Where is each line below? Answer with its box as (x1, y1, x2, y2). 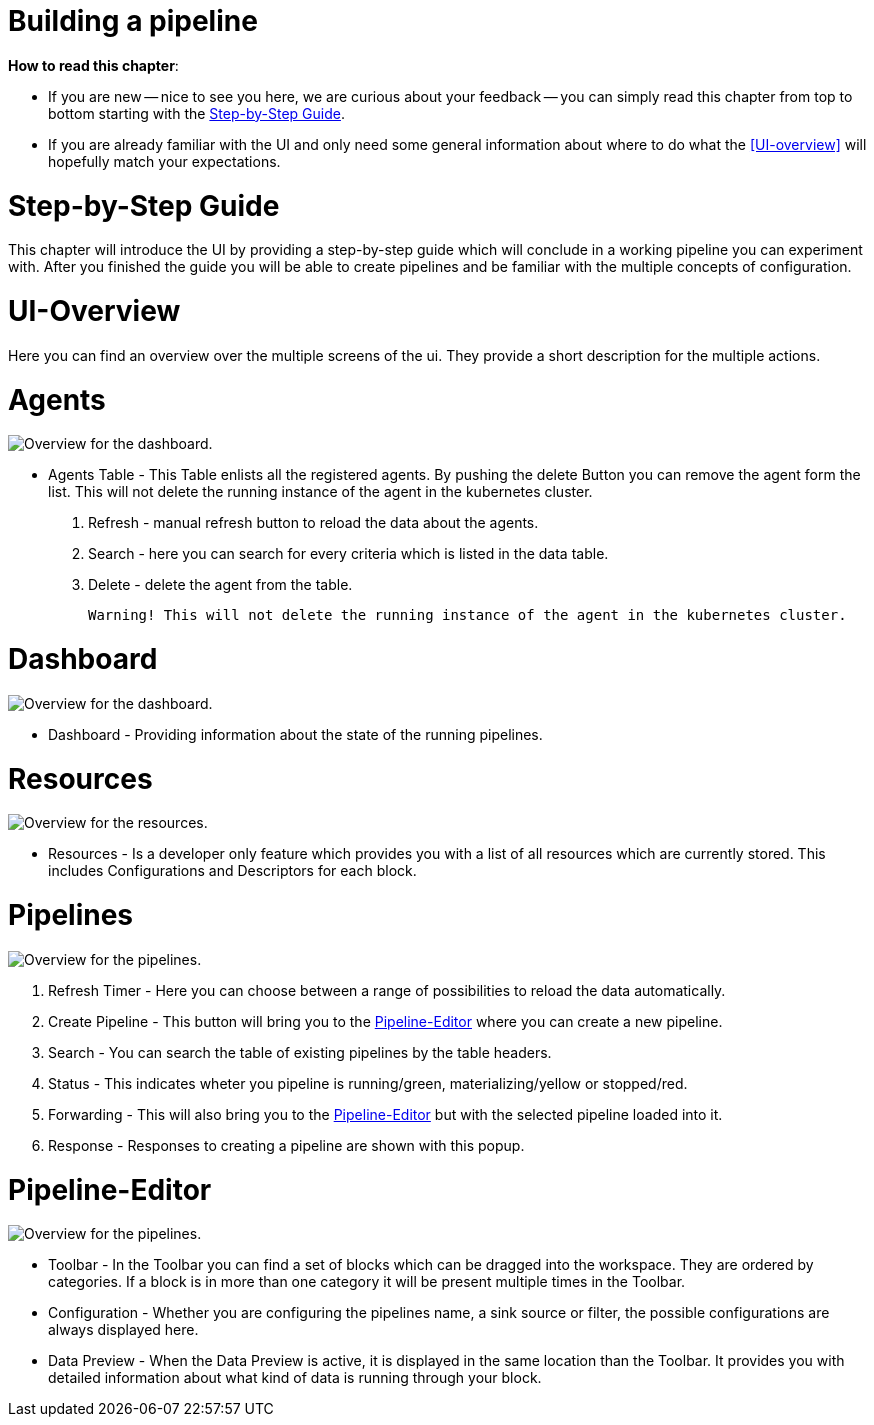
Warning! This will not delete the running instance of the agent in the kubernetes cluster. (88, 607, 847, 624)
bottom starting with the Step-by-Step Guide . (48, 104, 345, 122)
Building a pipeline (8, 4, 258, 38)
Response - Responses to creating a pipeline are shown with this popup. (48, 1136, 525, 1154)
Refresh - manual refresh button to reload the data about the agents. (88, 514, 539, 532)
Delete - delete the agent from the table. (88, 576, 353, 594)
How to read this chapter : (8, 56, 179, 74)
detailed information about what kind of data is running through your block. (48, 1369, 542, 1387)
